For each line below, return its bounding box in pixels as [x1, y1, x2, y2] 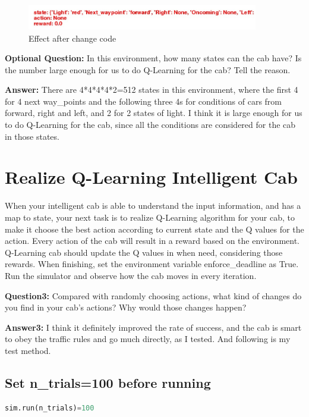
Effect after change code [29, 32, 116, 44]
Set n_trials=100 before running [5, 373, 211, 391]
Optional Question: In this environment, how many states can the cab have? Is [5, 52, 302, 64]
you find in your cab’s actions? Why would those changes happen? [5, 301, 247, 313]
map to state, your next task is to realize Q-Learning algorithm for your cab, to [5, 211, 295, 223]
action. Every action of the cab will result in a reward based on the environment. [5, 234, 299, 247]
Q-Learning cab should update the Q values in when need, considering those [5, 246, 283, 258]
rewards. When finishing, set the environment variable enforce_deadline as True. [5, 258, 299, 270]
